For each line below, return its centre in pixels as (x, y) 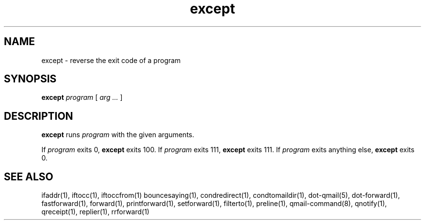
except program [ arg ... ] (82, 97)
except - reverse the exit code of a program (111, 60)
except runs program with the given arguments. (118, 135)
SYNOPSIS (30, 79)
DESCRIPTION (39, 116)
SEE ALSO (29, 176)
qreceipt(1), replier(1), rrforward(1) (95, 212)
